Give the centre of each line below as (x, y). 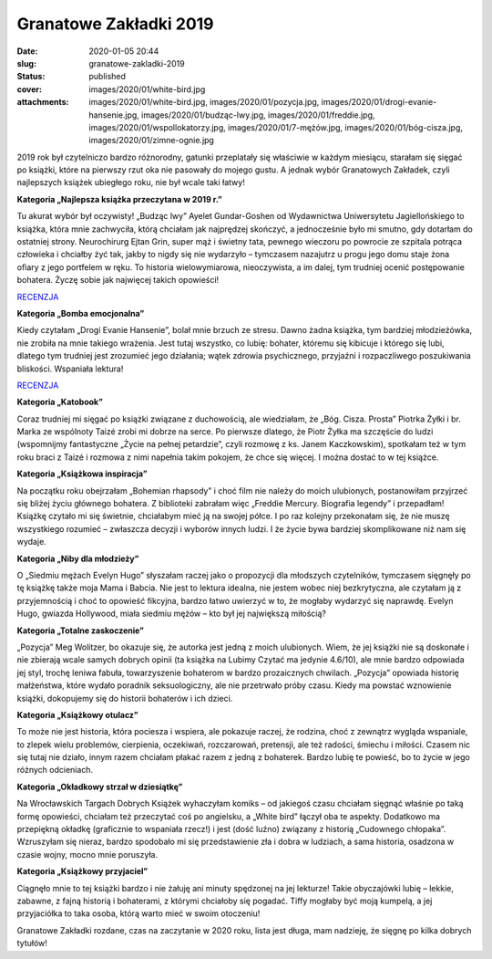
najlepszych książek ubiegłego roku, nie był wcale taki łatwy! (131, 182)
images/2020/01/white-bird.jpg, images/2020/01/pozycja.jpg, (204, 102)
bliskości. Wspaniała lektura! (70, 369)
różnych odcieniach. (55, 770)
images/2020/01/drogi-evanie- (379, 102)
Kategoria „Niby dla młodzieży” (78, 558)
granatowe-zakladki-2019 (137, 63)
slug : (26, 63)
